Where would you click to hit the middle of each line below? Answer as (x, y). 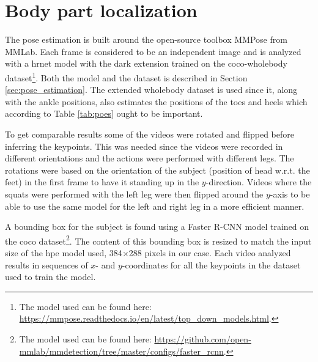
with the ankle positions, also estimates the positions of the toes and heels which (156, 101)
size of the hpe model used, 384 (64, 252)
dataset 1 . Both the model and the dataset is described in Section (126, 76)
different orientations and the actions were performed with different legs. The (150, 158)
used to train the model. (50, 277)
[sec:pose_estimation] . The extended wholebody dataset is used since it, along (151, 90)
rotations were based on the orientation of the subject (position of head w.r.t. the (157, 170)
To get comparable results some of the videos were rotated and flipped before (150, 134)
